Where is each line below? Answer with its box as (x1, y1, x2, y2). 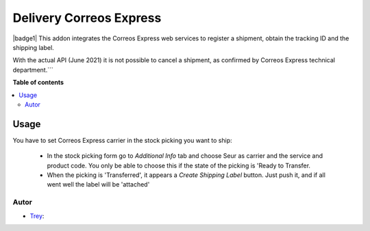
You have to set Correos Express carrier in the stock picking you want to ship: (12, 136, 232, 144)
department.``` (12, 66, 54, 74)
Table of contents (12, 79, 64, 87)
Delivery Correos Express (12, 10, 162, 25)
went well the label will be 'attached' (47, 180, 150, 189)
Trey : (29, 212, 45, 220)
